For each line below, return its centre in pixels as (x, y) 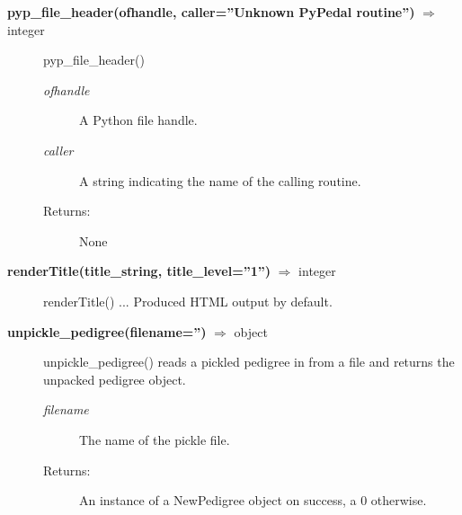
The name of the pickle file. (155, 439)
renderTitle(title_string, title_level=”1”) (139, 271)
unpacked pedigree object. (115, 379)
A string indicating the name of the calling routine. (220, 180)
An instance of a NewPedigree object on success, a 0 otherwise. (253, 500)
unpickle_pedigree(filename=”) (107, 331)
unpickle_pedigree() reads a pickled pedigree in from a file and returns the (249, 362)
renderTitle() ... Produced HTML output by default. (188, 301)
